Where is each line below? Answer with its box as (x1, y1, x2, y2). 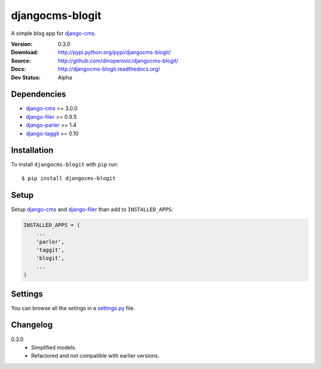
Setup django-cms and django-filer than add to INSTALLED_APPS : (11, 206, 174, 213)
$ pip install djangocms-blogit (21, 175, 116, 181)
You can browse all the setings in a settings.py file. (11, 304, 136, 311)
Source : (11, 57, 32, 64)
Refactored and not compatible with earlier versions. (31, 352, 160, 359)
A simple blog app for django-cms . (11, 30, 96, 37)
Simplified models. (31, 343, 77, 351)
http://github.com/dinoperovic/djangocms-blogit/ (58, 57, 178, 64)
